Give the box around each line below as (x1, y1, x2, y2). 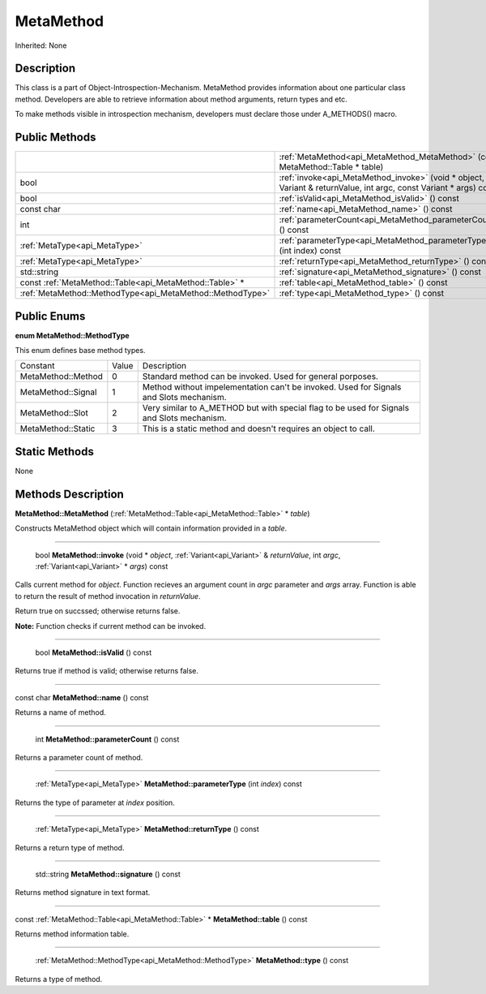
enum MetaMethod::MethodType (15, 330, 130, 340)
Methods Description (15, 487, 125, 501)
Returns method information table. (15, 929, 130, 939)
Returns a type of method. (15, 974, 103, 983)
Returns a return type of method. (15, 842, 125, 852)
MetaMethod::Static (19, 423, 96, 434)
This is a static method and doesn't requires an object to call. (142, 423, 376, 434)
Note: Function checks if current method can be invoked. (15, 621, 207, 630)
